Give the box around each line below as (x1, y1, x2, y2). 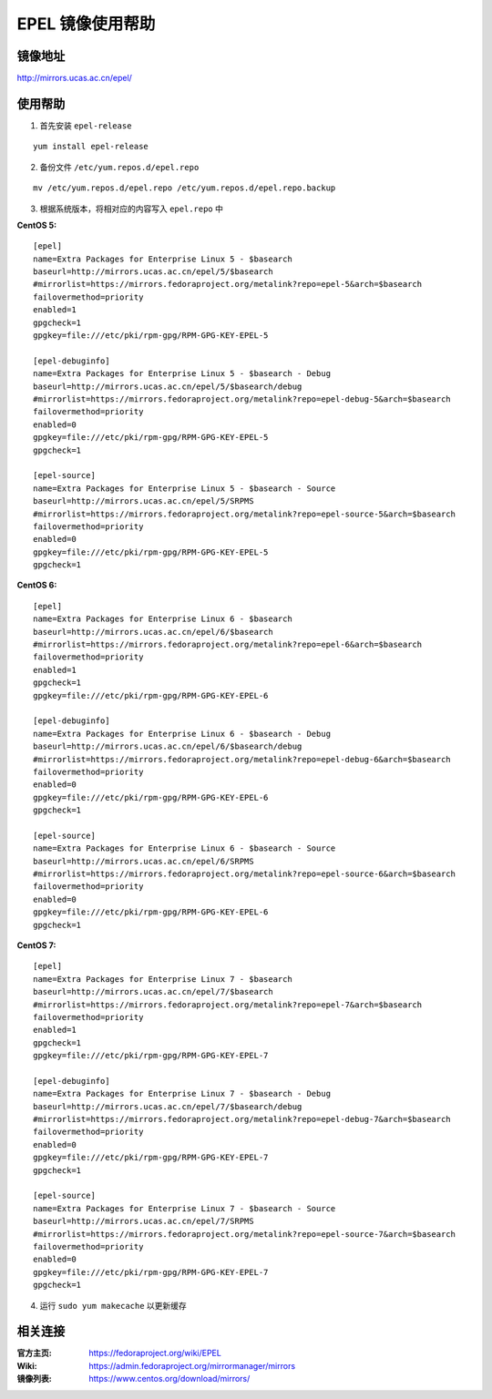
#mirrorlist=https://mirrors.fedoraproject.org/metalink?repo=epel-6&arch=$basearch (33, 639, 423, 650)
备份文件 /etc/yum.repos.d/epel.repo (39, 161, 200, 172)
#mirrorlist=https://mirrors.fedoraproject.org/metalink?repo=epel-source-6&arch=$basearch (33, 869, 456, 879)
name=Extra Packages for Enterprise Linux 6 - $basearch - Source (33, 843, 336, 853)
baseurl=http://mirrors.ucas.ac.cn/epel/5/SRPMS (33, 496, 254, 506)
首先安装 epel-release (39, 119, 132, 131)
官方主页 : (16, 1348, 52, 1359)
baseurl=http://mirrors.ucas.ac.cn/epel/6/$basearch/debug (33, 741, 302, 751)
